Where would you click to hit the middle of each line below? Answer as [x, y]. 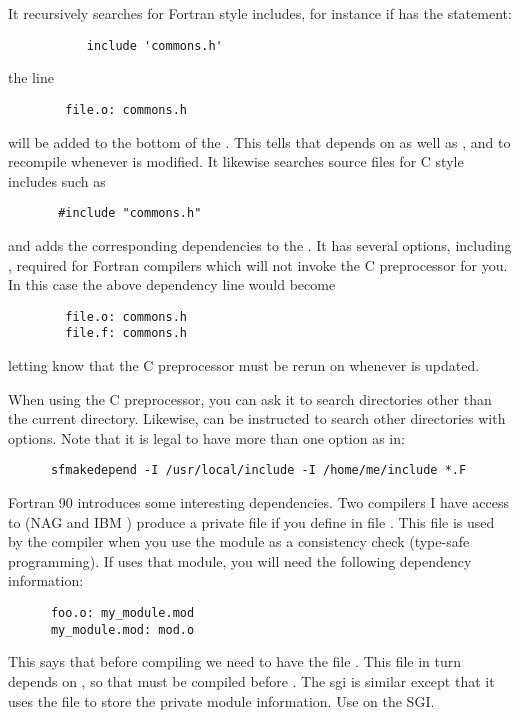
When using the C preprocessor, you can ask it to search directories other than [250, 398]
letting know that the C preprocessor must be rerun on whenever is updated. [244, 365]
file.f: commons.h [126, 333]
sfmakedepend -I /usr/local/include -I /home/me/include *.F [258, 470]
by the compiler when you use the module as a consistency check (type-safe [239, 541]
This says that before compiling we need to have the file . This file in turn [235, 661]
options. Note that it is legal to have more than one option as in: [206, 437]
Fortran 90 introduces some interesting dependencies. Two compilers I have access [258, 502]
